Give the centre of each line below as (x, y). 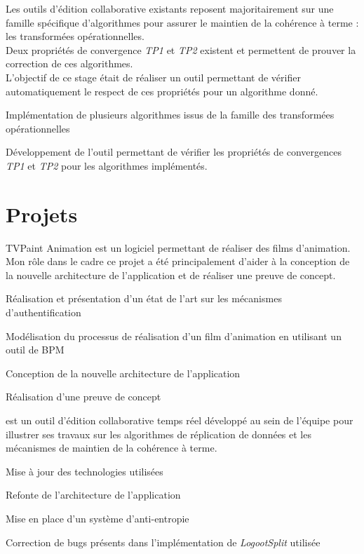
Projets (42, 214)
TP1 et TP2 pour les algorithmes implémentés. (107, 165)
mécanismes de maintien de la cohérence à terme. (112, 448)
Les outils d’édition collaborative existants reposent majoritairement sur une (170, 8)
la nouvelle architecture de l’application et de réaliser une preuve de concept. (171, 275)
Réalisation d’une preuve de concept (83, 397)
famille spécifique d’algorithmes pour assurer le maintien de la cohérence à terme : (182, 22)
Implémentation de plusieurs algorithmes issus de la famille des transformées (170, 115)
